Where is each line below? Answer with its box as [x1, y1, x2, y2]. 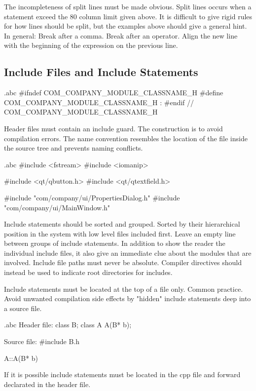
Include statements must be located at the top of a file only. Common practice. [4, 283, 243, 294]
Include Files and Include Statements [4, 64, 198, 79]
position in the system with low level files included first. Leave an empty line [4, 228, 236, 238]
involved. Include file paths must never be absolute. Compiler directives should [4, 257, 242, 268]
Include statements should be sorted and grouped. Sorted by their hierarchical [4, 219, 240, 229]
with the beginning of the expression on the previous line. [4, 40, 178, 50]
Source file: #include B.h [4, 336, 80, 347]
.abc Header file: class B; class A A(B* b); [4, 319, 132, 330]
